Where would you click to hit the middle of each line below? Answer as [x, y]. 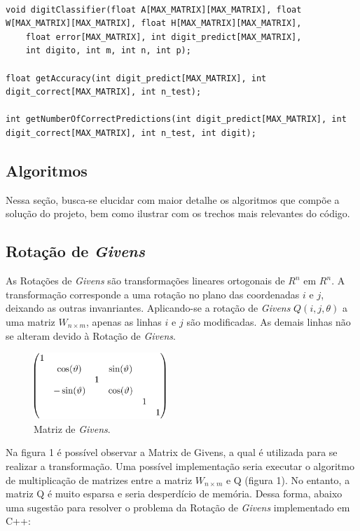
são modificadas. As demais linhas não [269, 321]
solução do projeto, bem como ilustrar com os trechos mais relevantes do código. [178, 213]
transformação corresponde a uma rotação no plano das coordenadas [153, 294]
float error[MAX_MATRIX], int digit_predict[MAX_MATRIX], [164, 37]
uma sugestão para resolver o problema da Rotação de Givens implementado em [178, 507]
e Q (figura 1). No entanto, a [288, 480]
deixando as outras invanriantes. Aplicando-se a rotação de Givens [148, 308]
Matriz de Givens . [72, 428]
